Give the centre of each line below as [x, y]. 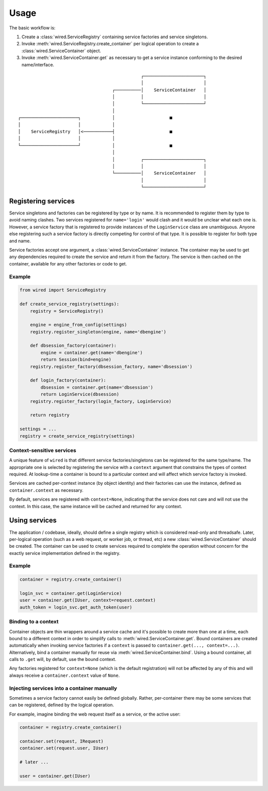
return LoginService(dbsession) [80, 394]
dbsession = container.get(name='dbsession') [97, 387]
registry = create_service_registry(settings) [77, 436]
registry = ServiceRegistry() [67, 311]
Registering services [42, 201]
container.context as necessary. [46, 490]
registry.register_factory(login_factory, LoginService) [101, 401]
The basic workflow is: [32, 28]
